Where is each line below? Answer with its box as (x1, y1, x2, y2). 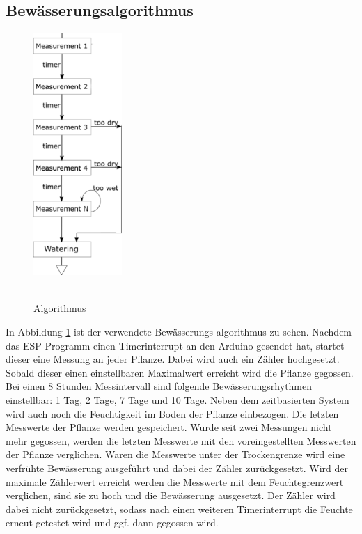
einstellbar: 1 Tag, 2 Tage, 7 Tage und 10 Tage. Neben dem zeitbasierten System (6, 393, 349, 407)
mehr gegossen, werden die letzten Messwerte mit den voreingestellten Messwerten (6, 433, 356, 448)
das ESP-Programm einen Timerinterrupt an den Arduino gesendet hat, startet (6, 338, 345, 352)
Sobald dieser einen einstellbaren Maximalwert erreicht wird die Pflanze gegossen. (6, 365, 354, 379)
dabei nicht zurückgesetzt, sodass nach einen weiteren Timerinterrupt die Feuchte (6, 501, 353, 516)
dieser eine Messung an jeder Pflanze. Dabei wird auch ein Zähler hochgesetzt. (6, 352, 340, 366)
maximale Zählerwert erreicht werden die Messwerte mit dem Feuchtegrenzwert (6, 474, 344, 489)
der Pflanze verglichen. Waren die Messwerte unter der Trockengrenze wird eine (6, 447, 345, 462)
